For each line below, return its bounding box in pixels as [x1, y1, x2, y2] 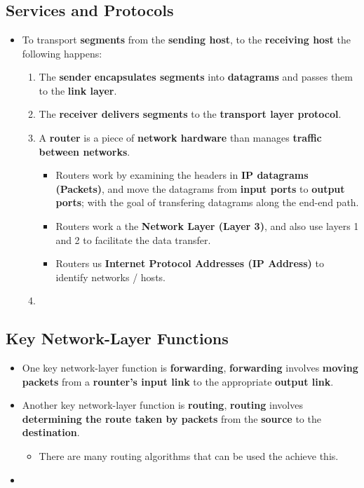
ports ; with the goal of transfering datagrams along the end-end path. [55, 195, 359, 210]
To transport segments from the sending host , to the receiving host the [22, 32, 351, 46]
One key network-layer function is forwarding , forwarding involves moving [22, 360, 358, 375]
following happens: [22, 46, 102, 60]
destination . [22, 425, 80, 440]
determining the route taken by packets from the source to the [22, 411, 321, 426]
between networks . [39, 144, 130, 158]
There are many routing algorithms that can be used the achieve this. [39, 449, 339, 463]
